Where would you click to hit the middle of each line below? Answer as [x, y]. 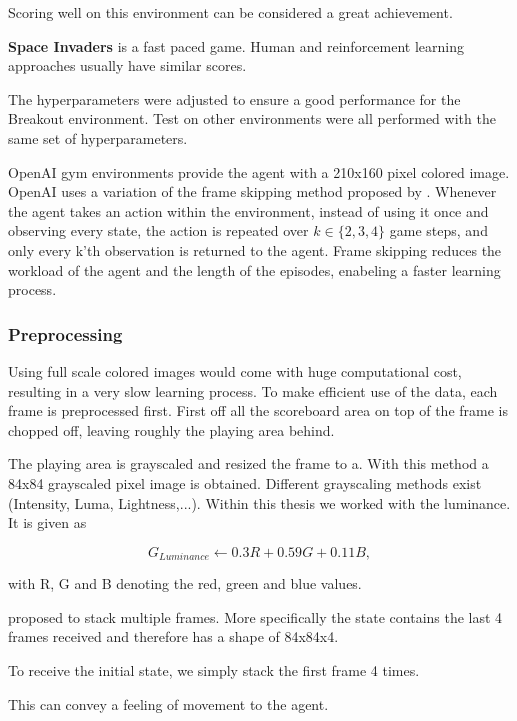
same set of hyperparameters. [98, 137]
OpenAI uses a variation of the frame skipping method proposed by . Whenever [252, 191]
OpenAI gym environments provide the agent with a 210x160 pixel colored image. [259, 171]
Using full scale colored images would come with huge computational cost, [235, 370]
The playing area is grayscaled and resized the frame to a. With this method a [248, 463]
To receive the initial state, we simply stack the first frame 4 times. [214, 669]
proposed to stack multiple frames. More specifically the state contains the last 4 [255, 616]
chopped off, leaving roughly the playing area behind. [171, 429]
